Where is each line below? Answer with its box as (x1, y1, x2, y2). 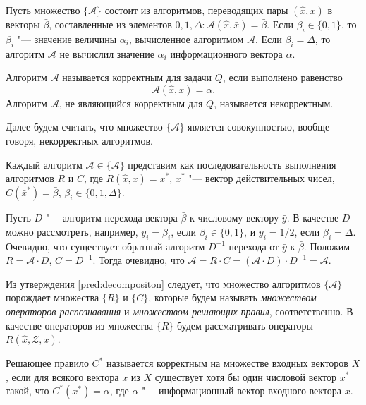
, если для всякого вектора (6, 369, 119, 384)
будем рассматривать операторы (177, 318, 313, 332)
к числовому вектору (190, 210, 279, 225)
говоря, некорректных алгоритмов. (6, 133, 153, 147)
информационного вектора (170, 46, 283, 61)
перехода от (228, 238, 279, 253)
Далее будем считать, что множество (6, 119, 163, 134)
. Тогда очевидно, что (92, 253, 185, 267)
